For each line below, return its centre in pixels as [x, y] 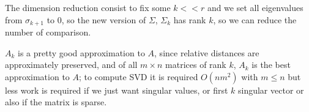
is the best [271, 65]
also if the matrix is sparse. [56, 102]
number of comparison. [48, 32]
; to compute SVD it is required [139, 76]
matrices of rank [196, 65]
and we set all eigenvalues [255, 7]
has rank [190, 19]
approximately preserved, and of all [71, 65]
